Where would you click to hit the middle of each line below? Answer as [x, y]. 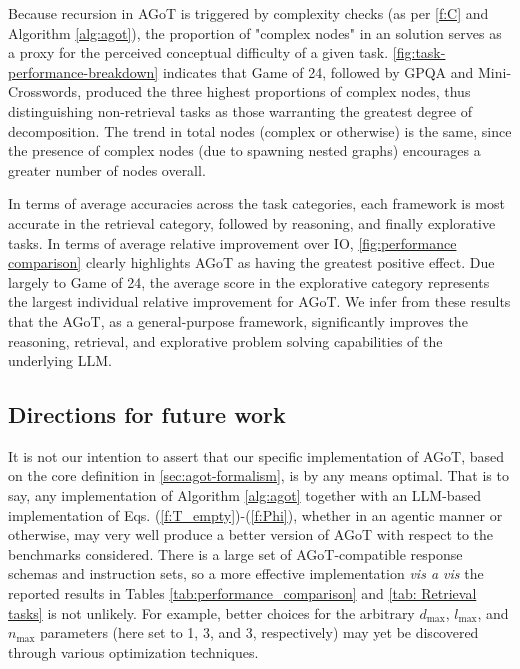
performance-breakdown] [83, 71]
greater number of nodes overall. [107, 169]
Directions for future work [147, 414]
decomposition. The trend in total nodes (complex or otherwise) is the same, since [260, 130]
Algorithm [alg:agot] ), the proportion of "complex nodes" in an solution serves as [255, 32]
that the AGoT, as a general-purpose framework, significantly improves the [238, 320]
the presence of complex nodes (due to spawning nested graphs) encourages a [244, 150]
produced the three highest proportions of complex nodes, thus [278, 91]
